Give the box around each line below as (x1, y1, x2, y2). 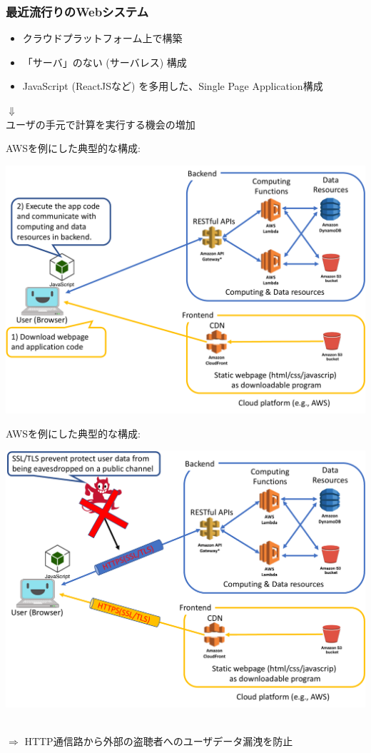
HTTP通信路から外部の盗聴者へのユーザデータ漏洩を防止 (24, 734, 293, 749)
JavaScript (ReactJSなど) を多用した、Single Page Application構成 (22, 79, 323, 94)
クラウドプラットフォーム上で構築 (22, 31, 183, 46)
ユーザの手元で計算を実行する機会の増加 (6, 116, 195, 131)
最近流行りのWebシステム (6, 2, 149, 20)
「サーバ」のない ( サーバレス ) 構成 (22, 54, 187, 69)
